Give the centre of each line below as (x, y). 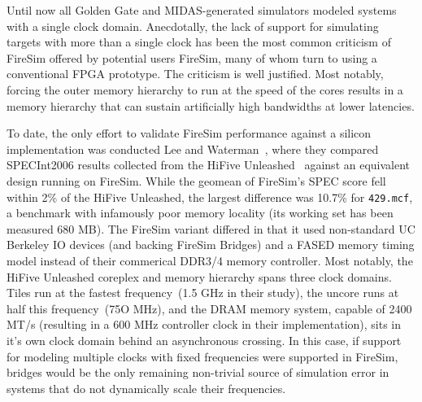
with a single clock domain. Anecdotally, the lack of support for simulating (193, 26)
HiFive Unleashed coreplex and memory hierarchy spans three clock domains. (199, 276)
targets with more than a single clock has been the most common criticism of (199, 42)
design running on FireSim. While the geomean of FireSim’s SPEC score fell (196, 180)
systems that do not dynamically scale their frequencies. (146, 388)
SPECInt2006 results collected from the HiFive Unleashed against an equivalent (209, 165)
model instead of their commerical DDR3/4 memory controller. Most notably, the (210, 260)
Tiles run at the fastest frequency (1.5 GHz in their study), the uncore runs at (203, 293)
